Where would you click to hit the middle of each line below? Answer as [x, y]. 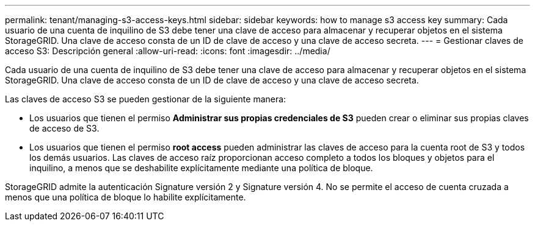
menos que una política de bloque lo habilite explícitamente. [126, 197]
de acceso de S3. [64, 128]
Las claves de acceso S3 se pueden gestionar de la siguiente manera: [146, 99]
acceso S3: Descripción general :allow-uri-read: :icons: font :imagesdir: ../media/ [168, 51]
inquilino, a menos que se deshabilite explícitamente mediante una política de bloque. [201, 168]
